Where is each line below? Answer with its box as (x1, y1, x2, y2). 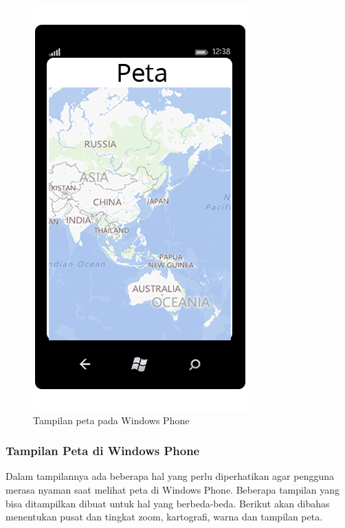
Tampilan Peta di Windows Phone (5, 442, 200, 459)
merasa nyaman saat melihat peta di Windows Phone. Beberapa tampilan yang (5, 483, 340, 496)
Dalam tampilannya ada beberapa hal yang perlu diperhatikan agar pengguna (5, 469, 334, 483)
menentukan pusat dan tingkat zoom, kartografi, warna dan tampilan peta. (5, 509, 323, 524)
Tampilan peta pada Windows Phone (33, 412, 190, 427)
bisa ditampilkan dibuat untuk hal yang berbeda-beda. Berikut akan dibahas (5, 496, 330, 510)
